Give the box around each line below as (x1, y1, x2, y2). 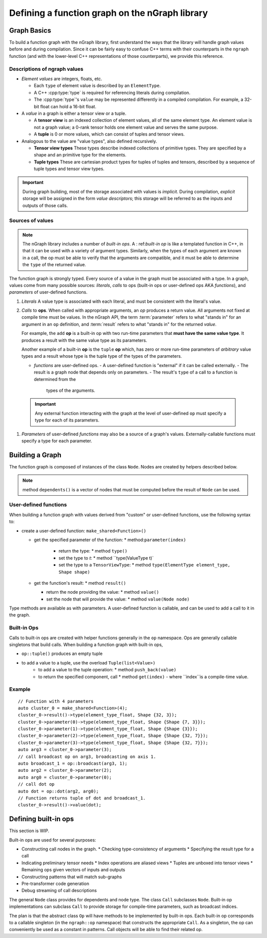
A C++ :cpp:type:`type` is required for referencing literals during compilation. (34, 90, 190, 95)
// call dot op (18, 782, 55, 787)
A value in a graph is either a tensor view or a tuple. (21, 110, 127, 116)
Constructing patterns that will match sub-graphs (21, 874, 122, 880)
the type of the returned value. (22, 262, 87, 268)
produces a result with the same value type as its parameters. (21, 337, 147, 343)
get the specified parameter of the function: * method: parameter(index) (34, 537, 186, 543)
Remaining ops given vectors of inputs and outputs (21, 867, 126, 873)
